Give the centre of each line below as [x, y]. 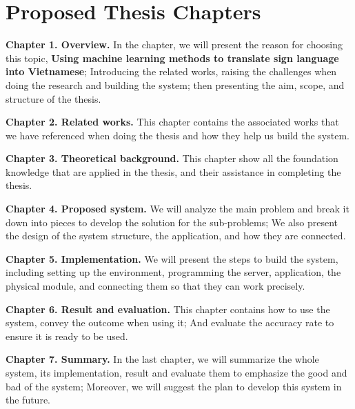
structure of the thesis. [53, 98]
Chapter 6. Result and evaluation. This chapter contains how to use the [168, 309]
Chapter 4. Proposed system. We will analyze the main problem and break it [177, 209]
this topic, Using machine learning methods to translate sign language [172, 58]
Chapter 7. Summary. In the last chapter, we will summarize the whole [162, 359]
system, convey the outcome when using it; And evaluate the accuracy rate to [170, 322]
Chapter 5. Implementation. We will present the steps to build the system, [172, 258]
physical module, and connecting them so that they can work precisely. [155, 286]
